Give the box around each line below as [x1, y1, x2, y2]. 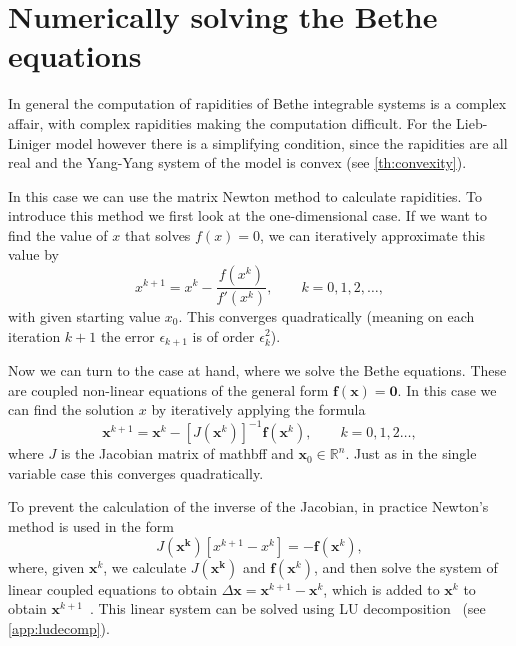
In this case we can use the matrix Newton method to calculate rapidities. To [8, 185, 482, 206]
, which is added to [323, 578, 440, 599]
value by [8, 244, 59, 265]
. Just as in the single [345, 443, 477, 464]
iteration [8, 325, 61, 346]
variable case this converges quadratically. [8, 462, 264, 483]
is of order [192, 325, 255, 346]
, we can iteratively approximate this [260, 224, 486, 245]
